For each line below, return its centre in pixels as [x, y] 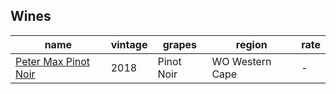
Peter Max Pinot [53, 61]
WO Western [241, 61]
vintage [129, 44]
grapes [180, 44]
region [251, 44]
